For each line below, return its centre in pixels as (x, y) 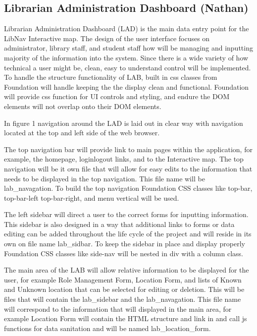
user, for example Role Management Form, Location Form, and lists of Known (123, 279)
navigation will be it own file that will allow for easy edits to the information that (128, 168)
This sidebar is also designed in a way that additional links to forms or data (119, 224)
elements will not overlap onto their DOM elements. (83, 106)
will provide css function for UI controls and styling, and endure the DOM (117, 96)
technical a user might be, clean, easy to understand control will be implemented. (128, 67)
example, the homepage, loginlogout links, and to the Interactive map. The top (124, 159)
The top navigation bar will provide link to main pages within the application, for (128, 149)
